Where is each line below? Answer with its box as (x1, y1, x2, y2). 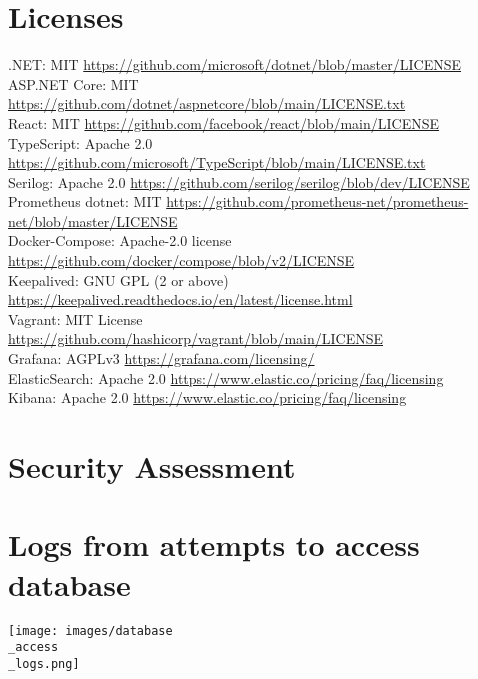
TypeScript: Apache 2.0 (8, 132, 153, 153)
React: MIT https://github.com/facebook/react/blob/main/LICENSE (8, 112, 440, 133)
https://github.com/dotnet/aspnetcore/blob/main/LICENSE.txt (8, 93, 406, 114)
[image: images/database (8, 623, 173, 638)
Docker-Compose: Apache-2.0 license (8, 230, 232, 251)
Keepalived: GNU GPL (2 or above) (8, 269, 229, 290)
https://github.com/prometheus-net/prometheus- (166, 191, 469, 212)
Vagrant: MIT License (8, 308, 143, 329)
